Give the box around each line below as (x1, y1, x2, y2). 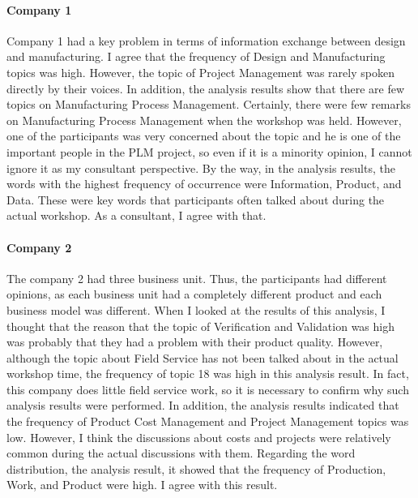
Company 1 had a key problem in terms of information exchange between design (6, 32, 406, 49)
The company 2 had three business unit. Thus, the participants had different (6, 269, 387, 286)
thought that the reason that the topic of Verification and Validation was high (6, 317, 395, 334)
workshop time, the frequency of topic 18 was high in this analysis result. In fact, (6, 365, 409, 382)
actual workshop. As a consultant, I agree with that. (6, 207, 267, 224)
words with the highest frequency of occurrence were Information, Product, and (6, 175, 402, 192)
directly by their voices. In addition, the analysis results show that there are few (6, 79, 405, 97)
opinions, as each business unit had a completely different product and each (6, 285, 382, 303)
